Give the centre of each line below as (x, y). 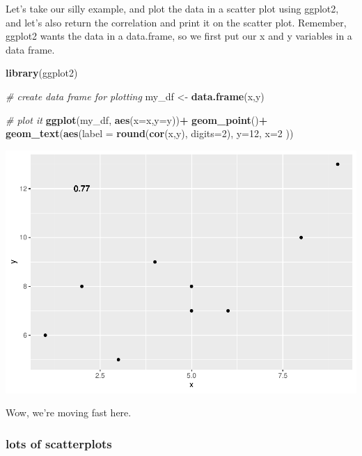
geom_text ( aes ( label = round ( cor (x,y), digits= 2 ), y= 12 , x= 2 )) (150, 133)
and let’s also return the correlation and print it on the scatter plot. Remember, (176, 22)
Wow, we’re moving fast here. (69, 412)
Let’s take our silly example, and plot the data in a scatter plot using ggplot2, (172, 8)
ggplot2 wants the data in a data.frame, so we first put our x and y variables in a (179, 36)
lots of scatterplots (59, 443)
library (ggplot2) (42, 73)
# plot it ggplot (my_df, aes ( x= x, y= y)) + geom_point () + (137, 119)
